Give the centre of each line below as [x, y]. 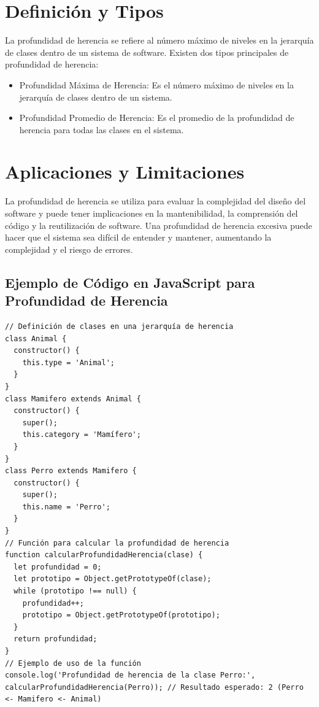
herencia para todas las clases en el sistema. [102, 129]
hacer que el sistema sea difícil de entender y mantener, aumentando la [138, 237]
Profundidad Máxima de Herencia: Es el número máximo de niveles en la [156, 84]
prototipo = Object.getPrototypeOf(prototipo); [121, 615]
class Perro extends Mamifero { [71, 471]
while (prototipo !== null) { [75, 591]
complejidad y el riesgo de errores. [69, 249]
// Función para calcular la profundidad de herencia [117, 543]
